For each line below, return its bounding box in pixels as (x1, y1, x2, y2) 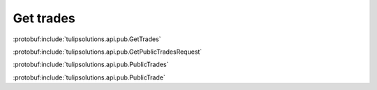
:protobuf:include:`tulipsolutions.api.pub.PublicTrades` (13, 60, 169, 69)
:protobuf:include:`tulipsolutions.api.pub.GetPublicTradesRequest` (13, 47, 202, 56)
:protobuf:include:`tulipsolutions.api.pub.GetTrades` (13, 35, 161, 43)
